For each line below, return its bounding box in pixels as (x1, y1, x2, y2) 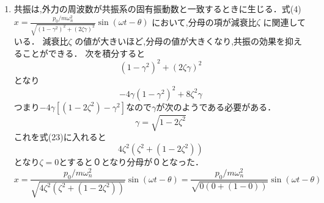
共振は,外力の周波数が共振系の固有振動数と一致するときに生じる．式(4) (13, 2, 301, 15)
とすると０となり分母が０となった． (59, 155, 204, 168)
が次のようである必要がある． (156, 100, 276, 113)
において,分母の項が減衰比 (152, 15, 257, 28)
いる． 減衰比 (13, 35, 68, 48)
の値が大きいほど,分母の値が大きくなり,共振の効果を (75, 35, 285, 48)
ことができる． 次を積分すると (22, 46, 145, 59)
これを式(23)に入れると (13, 130, 106, 143)
